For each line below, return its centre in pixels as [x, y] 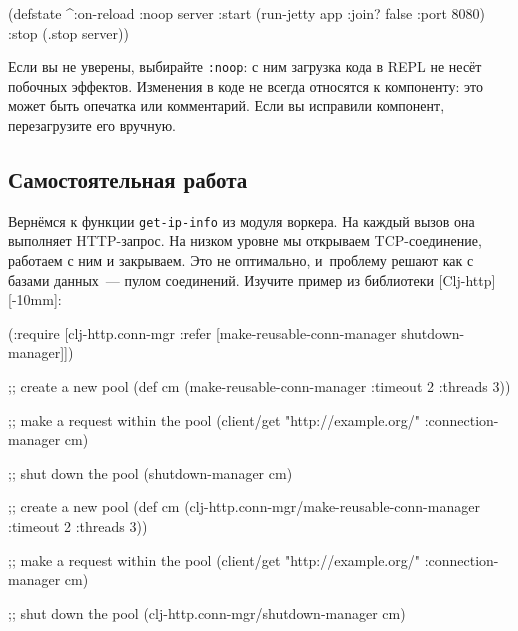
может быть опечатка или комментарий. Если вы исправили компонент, [226, 105]
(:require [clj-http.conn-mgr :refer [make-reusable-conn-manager [202, 332]
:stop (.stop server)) [68, 32]
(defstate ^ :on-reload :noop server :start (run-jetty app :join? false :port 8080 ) [247, 13]
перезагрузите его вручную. [92, 125]
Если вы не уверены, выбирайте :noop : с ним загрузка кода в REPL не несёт [245, 66]
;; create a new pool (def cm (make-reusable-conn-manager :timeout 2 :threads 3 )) [259, 386]
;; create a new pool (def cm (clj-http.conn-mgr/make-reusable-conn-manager [244, 506]
